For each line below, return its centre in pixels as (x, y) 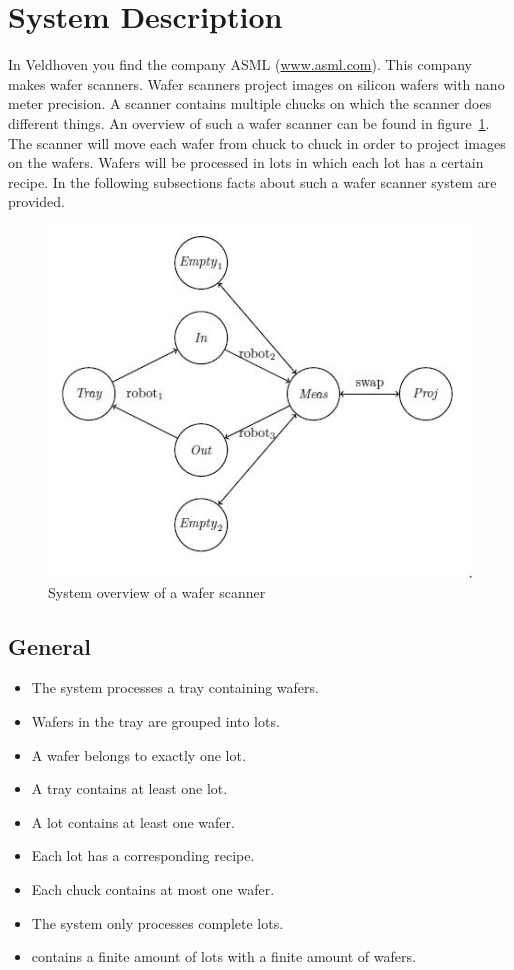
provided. (36, 201)
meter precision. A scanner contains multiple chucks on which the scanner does (250, 103)
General (49, 645)
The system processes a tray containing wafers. (175, 687)
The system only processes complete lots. (157, 922)
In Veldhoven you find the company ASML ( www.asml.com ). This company (240, 64)
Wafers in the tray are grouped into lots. (155, 720)
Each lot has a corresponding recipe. (143, 855)
